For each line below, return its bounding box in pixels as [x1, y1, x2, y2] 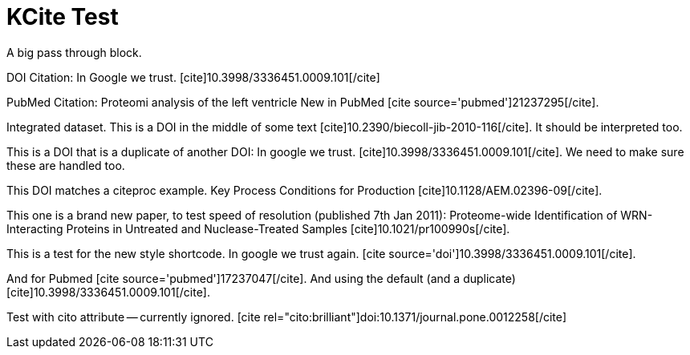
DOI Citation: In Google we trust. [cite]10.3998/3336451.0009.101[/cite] [6, 70, 380, 84]
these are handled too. [6, 158, 125, 172]
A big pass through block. [6, 45, 142, 59]
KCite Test [6, 3, 119, 30]
